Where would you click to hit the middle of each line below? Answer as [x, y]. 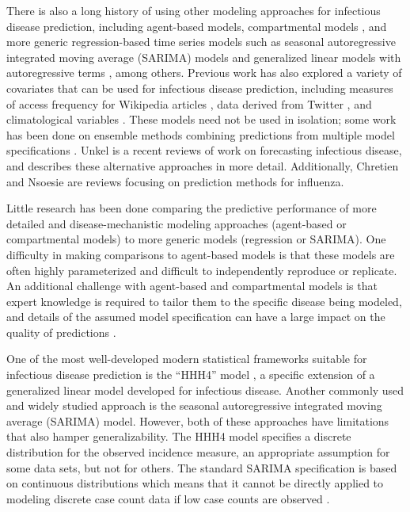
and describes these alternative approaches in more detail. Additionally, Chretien [203, 165]
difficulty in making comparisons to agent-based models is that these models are [201, 254]
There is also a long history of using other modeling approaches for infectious [194, 10]
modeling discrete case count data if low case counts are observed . [168, 498]
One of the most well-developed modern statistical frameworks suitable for [187, 359]
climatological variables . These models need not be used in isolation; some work [201, 119]
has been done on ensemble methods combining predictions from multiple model [201, 134]
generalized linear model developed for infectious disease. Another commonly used [205, 390]
